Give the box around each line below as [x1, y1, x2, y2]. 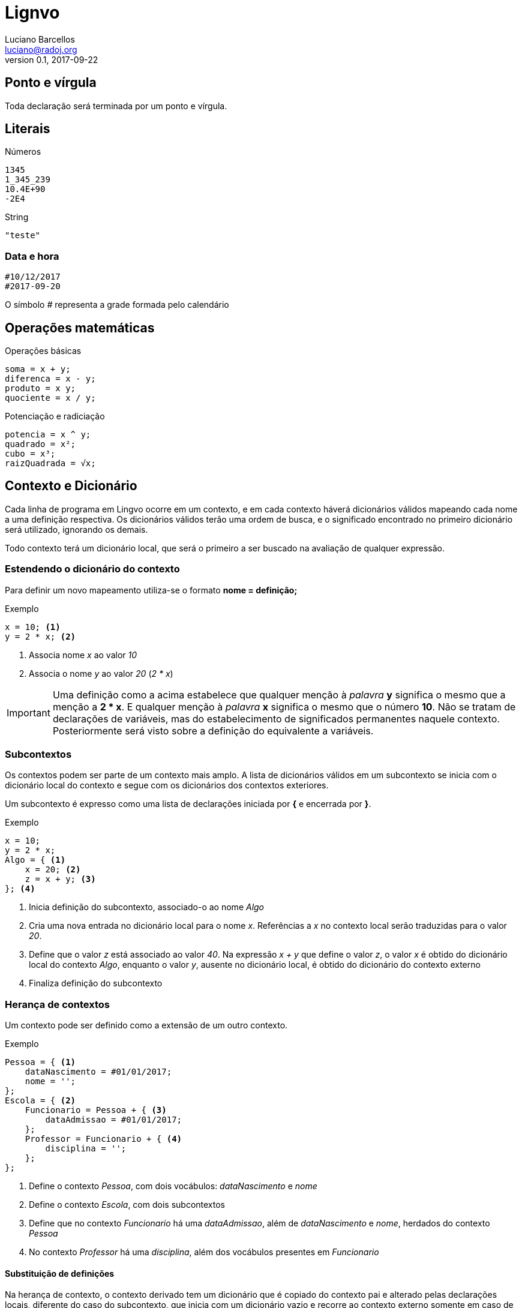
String [5, 212, 29, 223]
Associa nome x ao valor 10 [29, 649, 137, 660]
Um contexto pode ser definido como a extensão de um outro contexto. [5, 1020, 288, 1031]
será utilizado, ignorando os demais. [5, 524, 148, 535]
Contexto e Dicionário [5, 478, 137, 494]
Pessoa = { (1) [5, 1057, 76, 1067]
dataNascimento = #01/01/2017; [25, 1067, 172, 1077]
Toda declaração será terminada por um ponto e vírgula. [5, 100, 227, 111]
